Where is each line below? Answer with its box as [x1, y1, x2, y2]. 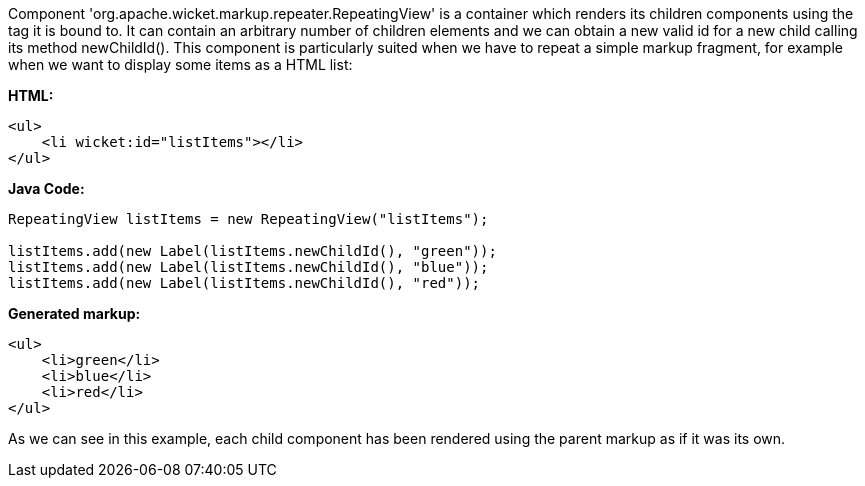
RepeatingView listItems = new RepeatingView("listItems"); [8, 211, 489, 227]
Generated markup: [8, 305, 141, 322]
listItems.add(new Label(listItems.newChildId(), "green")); [8, 243, 497, 259]
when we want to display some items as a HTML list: [8, 56, 353, 73]
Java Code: [8, 180, 85, 197]
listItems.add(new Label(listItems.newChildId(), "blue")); [8, 259, 489, 275]
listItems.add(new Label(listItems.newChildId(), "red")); [8, 275, 481, 291]
